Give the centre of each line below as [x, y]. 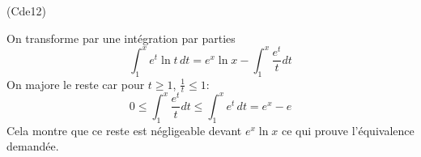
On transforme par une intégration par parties [121, 38]
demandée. [33, 146]
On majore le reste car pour [76, 84]
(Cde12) [26, 11]
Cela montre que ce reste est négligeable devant [124, 130]
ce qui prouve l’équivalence [348, 130]
